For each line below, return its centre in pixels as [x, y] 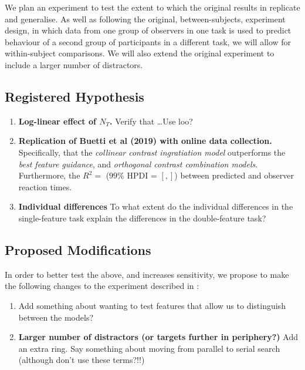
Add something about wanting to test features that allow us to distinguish [152, 305]
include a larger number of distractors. [74, 64]
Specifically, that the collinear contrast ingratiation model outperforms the [152, 152]
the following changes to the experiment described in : [102, 286]
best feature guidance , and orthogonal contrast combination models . [138, 164]
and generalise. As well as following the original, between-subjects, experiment [145, 18]
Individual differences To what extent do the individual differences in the [156, 206]
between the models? [56, 317]
